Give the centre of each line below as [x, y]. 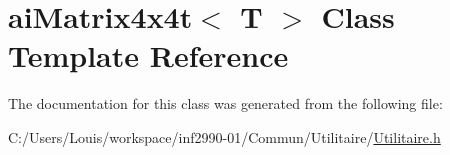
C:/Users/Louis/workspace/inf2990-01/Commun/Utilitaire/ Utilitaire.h [224, 136]
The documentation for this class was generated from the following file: [225, 103]
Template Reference [148, 55]
